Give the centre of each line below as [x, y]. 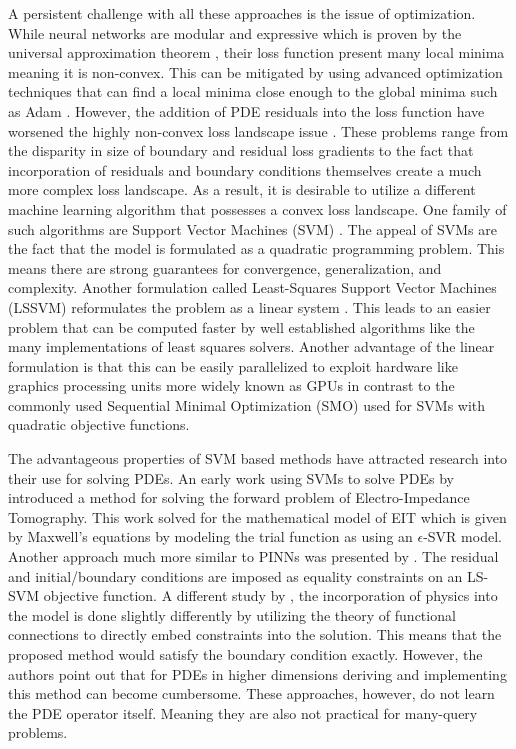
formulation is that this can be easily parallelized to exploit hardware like [233, 365]
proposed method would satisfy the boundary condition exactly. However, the [245, 654]
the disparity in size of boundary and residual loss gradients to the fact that [241, 150]
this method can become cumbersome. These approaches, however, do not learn [251, 693]
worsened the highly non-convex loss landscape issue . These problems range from [258, 130]
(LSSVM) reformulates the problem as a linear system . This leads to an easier [249, 306]
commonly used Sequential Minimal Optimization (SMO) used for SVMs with [247, 404]
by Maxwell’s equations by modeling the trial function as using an [210, 536]
